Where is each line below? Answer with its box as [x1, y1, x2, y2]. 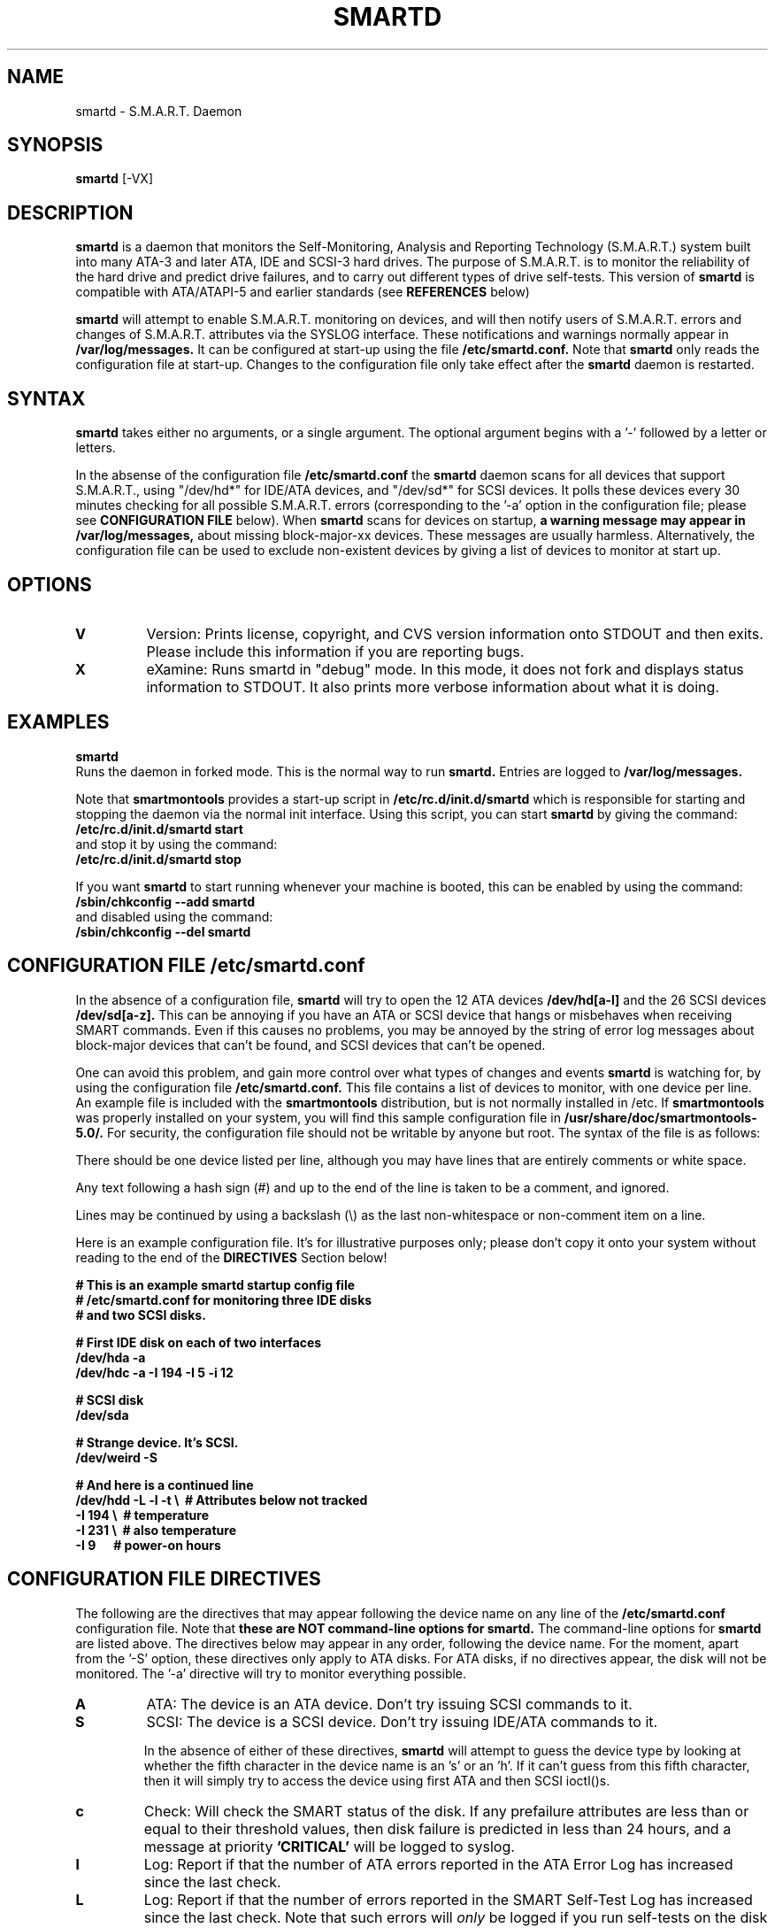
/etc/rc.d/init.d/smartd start [75, 821, 243, 837]
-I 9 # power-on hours [75, 1537, 221, 1553]
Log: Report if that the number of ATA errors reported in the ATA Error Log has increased [143, 1855, 733, 1873]
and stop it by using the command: [75, 836, 278, 852]
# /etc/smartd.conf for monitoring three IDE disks [75, 1292, 372, 1307]
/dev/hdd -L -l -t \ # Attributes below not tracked [75, 1492, 368, 1508]
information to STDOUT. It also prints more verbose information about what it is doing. [146, 677, 719, 696]
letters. [75, 440, 116, 456]
